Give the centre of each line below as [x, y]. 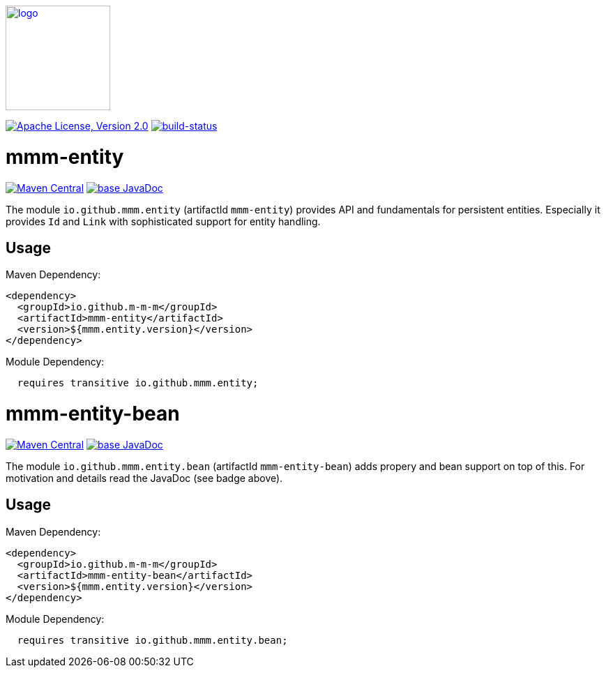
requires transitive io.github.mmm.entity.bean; [152, 640]
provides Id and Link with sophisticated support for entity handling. [163, 221]
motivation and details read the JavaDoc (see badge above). [144, 478]
